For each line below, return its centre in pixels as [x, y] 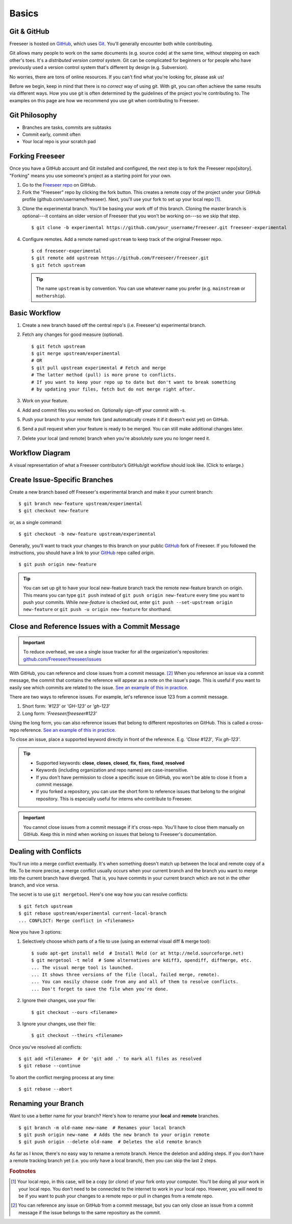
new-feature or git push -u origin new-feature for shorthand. [98, 609]
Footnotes [23, 1171]
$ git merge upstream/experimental [76, 353]
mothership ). [51, 296]
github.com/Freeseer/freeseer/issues [62, 659]
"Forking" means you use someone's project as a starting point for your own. [90, 175]
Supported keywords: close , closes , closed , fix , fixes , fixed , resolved [110, 763]
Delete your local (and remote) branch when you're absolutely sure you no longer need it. [116, 438]
